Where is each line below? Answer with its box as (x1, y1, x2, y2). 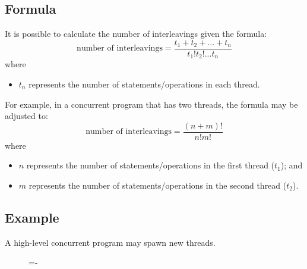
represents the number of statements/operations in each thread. (29, 77, 260, 90)
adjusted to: (5, 110, 48, 122)
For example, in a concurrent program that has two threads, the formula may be (5, 98, 298, 110)
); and (280, 159, 303, 171)
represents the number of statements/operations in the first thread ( (26, 159, 275, 171)
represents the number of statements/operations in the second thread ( (29, 179, 287, 191)
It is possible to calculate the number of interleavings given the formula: (5, 27, 267, 40)
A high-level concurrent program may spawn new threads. (5, 236, 216, 248)
